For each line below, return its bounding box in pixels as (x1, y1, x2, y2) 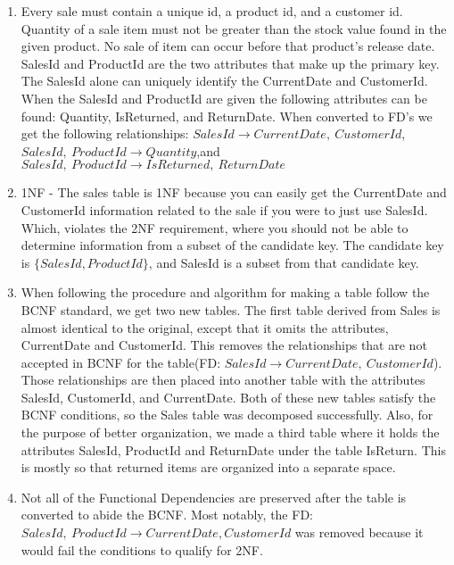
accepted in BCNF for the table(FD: (21, 353, 221, 371)
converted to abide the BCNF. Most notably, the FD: (21, 505, 313, 524)
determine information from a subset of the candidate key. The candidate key (21, 236, 444, 254)
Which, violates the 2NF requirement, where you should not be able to (21, 218, 409, 237)
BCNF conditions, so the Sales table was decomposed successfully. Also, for (21, 405, 433, 424)
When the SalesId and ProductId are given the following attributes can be (21, 88, 427, 107)
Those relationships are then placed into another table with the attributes (21, 370, 425, 389)
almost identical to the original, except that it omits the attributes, (21, 318, 389, 337)
